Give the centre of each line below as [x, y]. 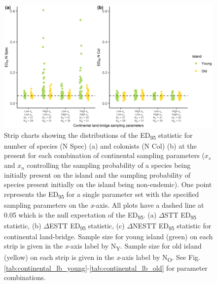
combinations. [25, 277]
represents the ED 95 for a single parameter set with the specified [102, 194]
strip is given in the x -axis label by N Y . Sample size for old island [103, 247]
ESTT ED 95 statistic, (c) [87, 226]
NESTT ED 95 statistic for [172, 226]
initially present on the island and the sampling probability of [97, 174]
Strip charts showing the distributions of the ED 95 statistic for [98, 135]
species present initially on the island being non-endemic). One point [108, 184]
